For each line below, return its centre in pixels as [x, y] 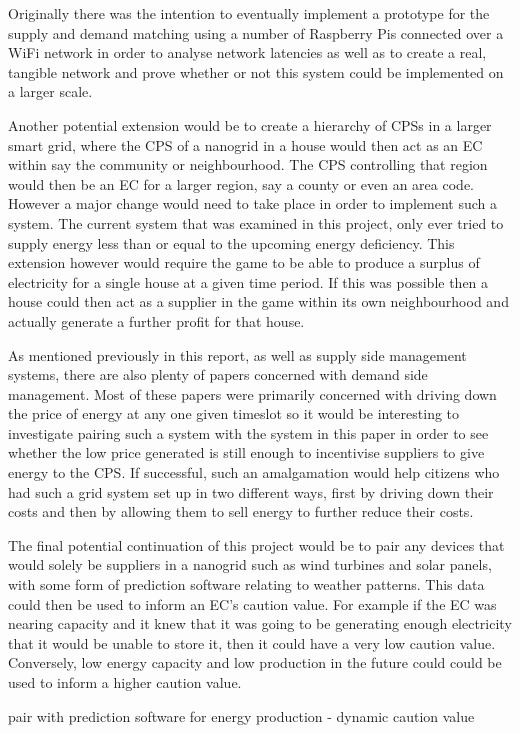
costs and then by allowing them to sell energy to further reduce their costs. [241, 511]
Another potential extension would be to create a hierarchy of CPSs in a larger [250, 124]
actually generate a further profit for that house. [156, 320]
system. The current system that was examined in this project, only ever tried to [256, 222]
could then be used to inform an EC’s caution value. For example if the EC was [252, 603]
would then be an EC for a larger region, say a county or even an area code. [241, 183]
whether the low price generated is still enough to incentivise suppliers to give [246, 452]
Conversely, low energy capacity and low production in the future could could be [255, 662]
